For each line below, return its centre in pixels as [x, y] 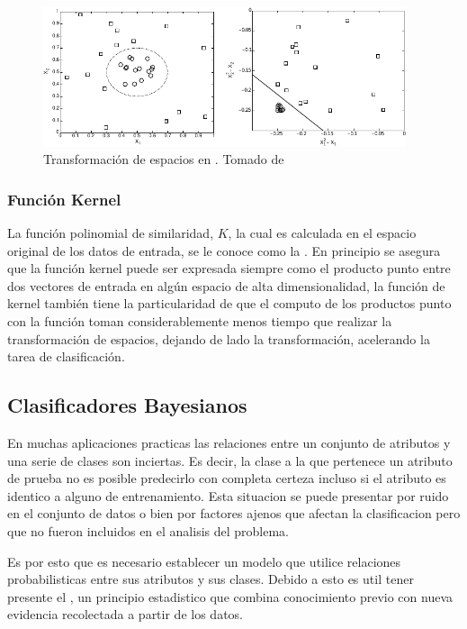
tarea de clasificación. [66, 356]
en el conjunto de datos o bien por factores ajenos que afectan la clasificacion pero [234, 513]
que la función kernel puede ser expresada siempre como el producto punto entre [229, 268]
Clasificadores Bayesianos [127, 405]
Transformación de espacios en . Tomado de [164, 159]
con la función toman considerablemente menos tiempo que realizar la [200, 321]
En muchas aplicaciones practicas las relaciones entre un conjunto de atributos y [229, 443]
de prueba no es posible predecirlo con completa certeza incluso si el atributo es [227, 478]
